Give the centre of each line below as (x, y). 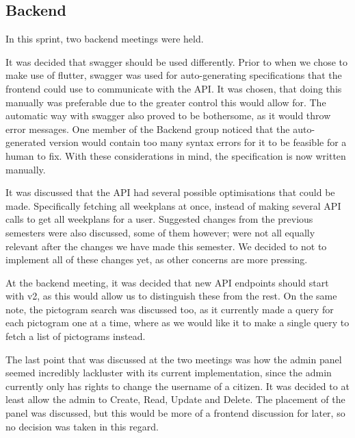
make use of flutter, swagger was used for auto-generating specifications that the (174, 75)
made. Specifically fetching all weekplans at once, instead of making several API (173, 205)
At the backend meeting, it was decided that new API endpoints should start (167, 282)
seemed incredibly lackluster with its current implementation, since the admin (169, 373)
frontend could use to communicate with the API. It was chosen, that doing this (174, 88)
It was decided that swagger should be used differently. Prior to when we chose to (177, 61)
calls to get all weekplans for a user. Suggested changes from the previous (159, 219)
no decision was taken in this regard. (82, 426)
